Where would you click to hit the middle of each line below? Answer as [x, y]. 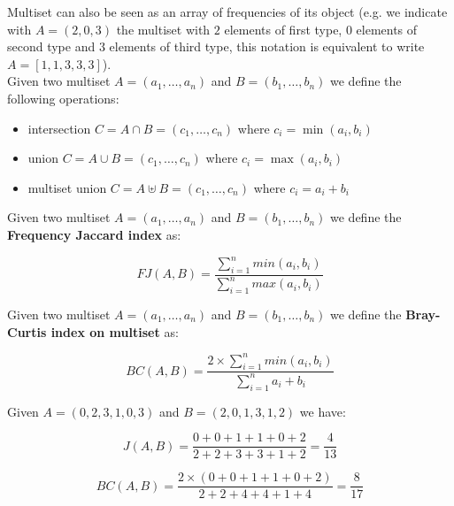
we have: [323, 411]
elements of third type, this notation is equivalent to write [267, 46]
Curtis [27, 331]
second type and [51, 46]
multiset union [67, 187]
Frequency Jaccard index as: [94, 234]
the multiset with [163, 29]
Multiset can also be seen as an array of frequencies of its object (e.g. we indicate [227, 11]
